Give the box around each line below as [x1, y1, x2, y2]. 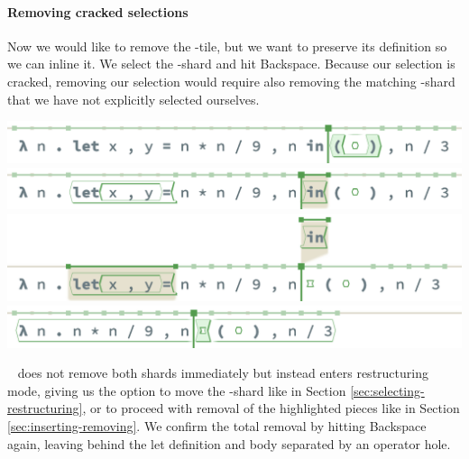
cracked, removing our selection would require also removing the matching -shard [7, 71, 455, 90]
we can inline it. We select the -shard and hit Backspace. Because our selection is [7, 54, 455, 73]
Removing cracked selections [7, 2, 189, 21]
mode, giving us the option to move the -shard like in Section [7, 381, 346, 399]
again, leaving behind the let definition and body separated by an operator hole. [7, 434, 451, 453]
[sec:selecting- [350, 381, 425, 399]
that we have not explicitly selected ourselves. [7, 89, 260, 108]
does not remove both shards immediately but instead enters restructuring [17, 363, 428, 382]
